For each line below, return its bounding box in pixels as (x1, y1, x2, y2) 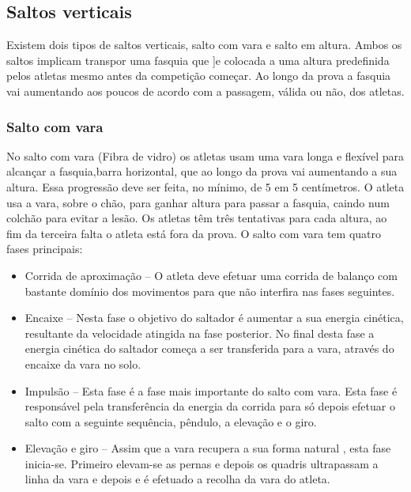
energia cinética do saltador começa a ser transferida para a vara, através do (25, 340, 394, 357)
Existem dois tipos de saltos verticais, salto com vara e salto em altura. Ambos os (6, 36, 402, 53)
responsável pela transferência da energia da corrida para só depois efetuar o (25, 398, 395, 414)
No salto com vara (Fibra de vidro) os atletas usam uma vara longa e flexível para (6, 147, 405, 164)
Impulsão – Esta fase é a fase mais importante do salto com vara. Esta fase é (25, 382, 398, 399)
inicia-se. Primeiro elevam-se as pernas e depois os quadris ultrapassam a (25, 455, 379, 471)
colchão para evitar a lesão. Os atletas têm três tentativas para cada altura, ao (6, 210, 387, 226)
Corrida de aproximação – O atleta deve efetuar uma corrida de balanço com (25, 267, 398, 283)
